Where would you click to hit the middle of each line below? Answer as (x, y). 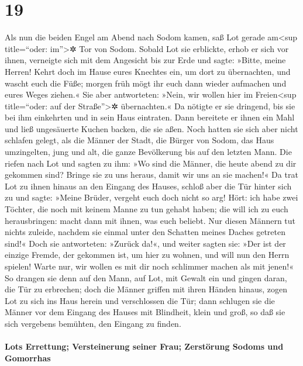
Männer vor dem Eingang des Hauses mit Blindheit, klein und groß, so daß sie (145, 312)
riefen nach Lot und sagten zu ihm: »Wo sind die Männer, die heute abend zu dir (151, 163)
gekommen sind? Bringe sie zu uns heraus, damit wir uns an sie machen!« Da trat (151, 175)
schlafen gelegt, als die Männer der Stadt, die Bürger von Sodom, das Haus (140, 140)
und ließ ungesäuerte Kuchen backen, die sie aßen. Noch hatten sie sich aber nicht (151, 128)
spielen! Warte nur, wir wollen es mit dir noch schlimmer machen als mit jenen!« (149, 266)
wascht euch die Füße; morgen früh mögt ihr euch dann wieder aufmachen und (146, 83)
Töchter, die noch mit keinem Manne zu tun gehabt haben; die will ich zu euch (147, 209)
